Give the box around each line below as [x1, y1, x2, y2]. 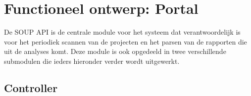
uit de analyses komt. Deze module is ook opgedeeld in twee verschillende [4, 46, 226, 56]
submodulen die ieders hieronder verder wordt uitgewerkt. [4, 55, 180, 66]
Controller [4, 80, 58, 95]
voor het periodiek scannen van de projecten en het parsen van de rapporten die [4, 36, 247, 47]
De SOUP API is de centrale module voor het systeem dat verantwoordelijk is [4, 27, 241, 37]
